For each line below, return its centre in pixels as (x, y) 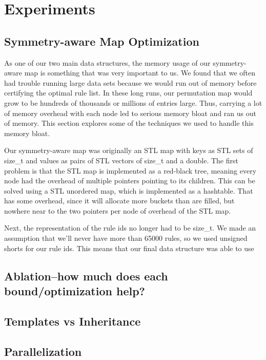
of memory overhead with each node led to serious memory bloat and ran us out (130, 113)
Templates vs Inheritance (73, 321)
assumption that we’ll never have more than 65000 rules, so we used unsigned (126, 238)
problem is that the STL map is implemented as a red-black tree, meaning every (130, 170)
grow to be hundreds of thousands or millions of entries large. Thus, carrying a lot (133, 102)
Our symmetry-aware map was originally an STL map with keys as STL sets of (129, 150)
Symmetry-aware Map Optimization (102, 41)
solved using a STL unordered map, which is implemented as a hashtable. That (129, 190)
